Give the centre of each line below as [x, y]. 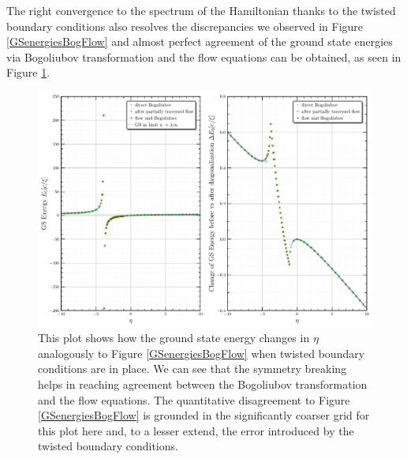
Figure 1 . [28, 72]
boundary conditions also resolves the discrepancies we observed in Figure [185, 26]
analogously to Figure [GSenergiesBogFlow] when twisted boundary [202, 353]
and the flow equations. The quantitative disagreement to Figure [194, 399]
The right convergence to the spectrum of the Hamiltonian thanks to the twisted [201, 10]
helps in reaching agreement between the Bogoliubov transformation [203, 384]
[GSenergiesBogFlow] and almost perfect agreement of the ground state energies [200, 41]
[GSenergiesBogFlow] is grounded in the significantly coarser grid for [204, 415]
